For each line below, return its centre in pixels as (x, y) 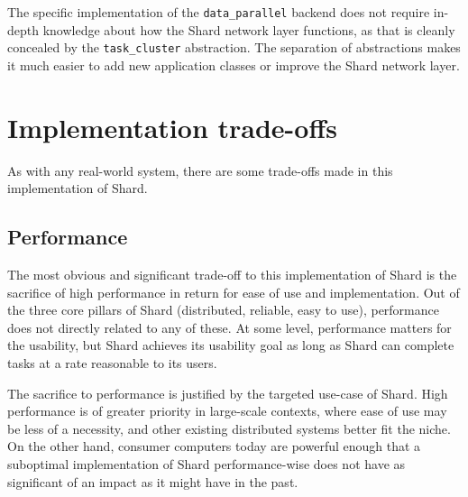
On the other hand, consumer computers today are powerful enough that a (214, 446)
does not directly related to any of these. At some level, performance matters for (229, 327)
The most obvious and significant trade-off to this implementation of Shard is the (232, 275)
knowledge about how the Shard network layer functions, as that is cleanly (249, 29)
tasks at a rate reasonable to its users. (112, 362)
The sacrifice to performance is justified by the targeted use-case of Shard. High (228, 393)
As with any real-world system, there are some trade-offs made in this (200, 170)
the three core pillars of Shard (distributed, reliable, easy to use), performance (223, 310)
